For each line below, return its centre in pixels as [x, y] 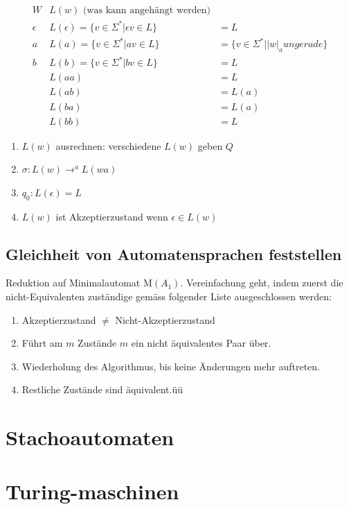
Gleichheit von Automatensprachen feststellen [174, 253]
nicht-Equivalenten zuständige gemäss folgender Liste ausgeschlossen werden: [169, 296]
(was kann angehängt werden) [146, 11]
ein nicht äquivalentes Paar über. [201, 343]
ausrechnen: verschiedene [108, 145]
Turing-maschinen [92, 491]
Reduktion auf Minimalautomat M [79, 283]
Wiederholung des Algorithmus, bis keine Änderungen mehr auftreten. [171, 366]
